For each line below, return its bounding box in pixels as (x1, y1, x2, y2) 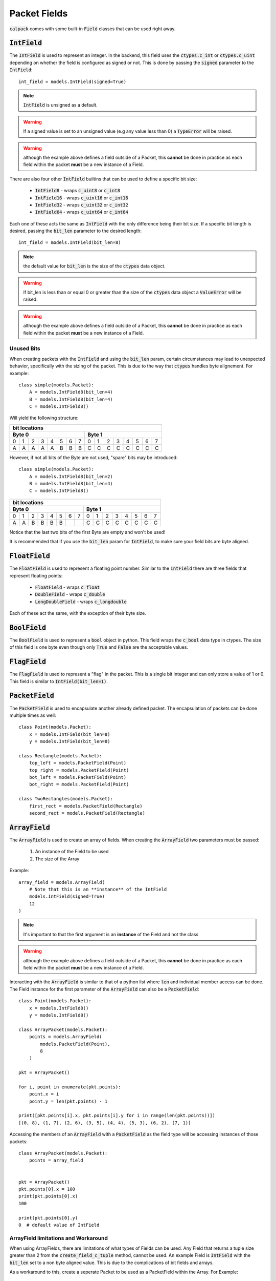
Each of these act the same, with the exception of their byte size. (9, 610, 147, 616)
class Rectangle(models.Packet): (18, 753, 102, 758)
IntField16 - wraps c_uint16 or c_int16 (35, 195, 129, 201)
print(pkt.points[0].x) (18, 1193, 78, 1199)
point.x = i (29, 1091, 59, 1097)
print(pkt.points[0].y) (18, 1215, 78, 1221)
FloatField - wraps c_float (35, 584, 100, 590)
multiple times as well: (9, 712, 56, 718)
